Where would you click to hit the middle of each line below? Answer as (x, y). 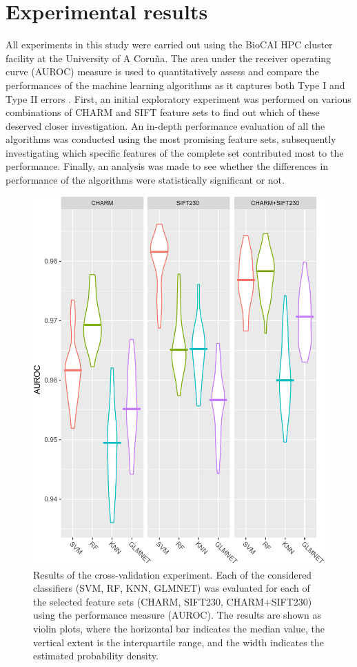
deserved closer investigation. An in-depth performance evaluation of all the (165, 125)
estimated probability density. (96, 656)
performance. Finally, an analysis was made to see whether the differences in (167, 166)
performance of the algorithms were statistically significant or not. (145, 180)
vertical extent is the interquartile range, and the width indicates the (178, 642)
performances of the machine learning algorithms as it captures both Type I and (175, 85)
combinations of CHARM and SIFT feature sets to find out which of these (163, 112)
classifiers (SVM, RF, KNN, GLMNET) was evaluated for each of (172, 588)
